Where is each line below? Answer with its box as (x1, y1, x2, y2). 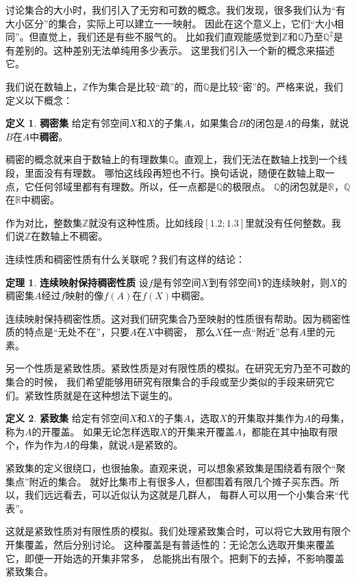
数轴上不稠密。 (40, 229, 108, 243)
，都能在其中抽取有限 (242, 424, 338, 438)
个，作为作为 (5, 438, 63, 452)
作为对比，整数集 (5, 215, 82, 229)
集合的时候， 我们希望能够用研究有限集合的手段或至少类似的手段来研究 (5, 375, 325, 389)
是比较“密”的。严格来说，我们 (209, 79, 344, 93)
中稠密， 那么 (154, 325, 215, 339)
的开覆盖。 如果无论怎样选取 (31, 424, 160, 438)
